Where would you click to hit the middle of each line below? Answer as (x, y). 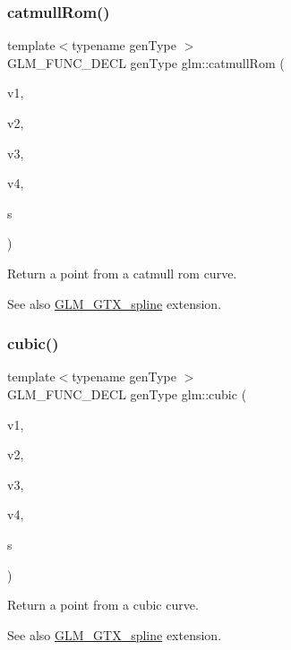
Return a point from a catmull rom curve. (122, 273)
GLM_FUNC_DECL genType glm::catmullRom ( (146, 62)
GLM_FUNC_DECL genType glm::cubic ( (127, 393)
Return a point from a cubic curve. (103, 605)
